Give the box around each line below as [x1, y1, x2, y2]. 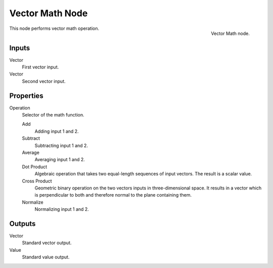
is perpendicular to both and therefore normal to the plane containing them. [34, 192, 192, 198]
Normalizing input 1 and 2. [34, 206, 89, 212]
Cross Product [22, 178, 53, 184]
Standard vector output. [22, 240, 72, 246]
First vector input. [22, 64, 59, 70]
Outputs [9, 219, 36, 228]
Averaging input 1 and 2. [34, 157, 85, 163]
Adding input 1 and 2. [34, 128, 79, 134]
